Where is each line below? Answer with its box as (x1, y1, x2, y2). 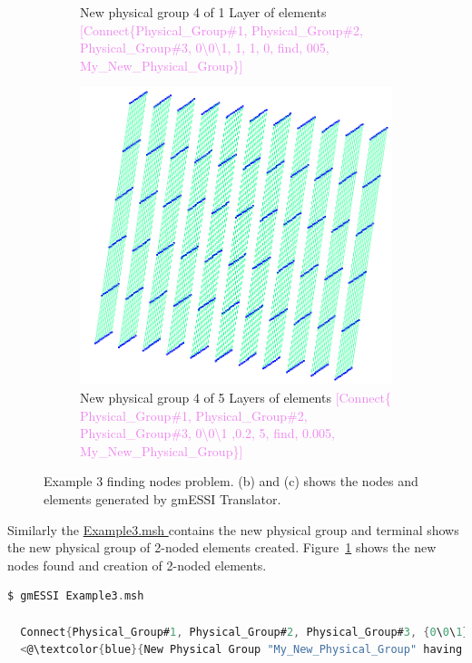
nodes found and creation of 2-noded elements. (7, 555, 267, 574)
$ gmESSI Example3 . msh (7, 590, 144, 603)
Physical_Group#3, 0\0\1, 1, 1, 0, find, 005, (80, 38, 329, 57)
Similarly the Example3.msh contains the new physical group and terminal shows (7, 520, 459, 539)
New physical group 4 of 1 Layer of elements (80, 3, 327, 21)
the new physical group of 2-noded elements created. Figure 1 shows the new (7, 538, 437, 557)
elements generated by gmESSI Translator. (44, 490, 281, 509)
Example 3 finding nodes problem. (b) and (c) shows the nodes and (44, 472, 418, 491)
